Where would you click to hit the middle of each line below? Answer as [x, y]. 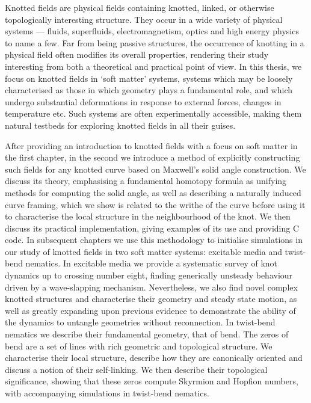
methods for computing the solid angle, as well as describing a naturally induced [153, 192]
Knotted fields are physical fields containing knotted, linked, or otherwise [140, 7]
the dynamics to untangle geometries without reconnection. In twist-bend [140, 322]
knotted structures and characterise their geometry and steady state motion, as [151, 299]
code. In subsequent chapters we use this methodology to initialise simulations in [154, 240]
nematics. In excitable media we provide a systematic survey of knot [152, 263]
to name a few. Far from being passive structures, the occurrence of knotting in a [155, 42]
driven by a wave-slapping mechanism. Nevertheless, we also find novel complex [151, 287]
